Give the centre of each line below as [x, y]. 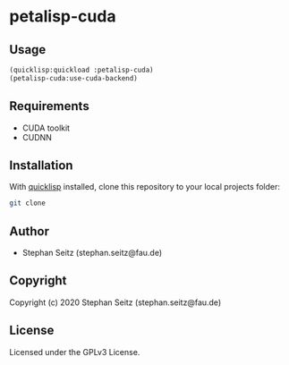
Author [29, 231]
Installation [41, 165]
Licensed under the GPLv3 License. [75, 352]
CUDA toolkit [46, 128]
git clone [28, 203]
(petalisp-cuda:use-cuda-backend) [74, 78]
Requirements [49, 106]
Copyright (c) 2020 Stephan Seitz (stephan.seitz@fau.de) [115, 302]
